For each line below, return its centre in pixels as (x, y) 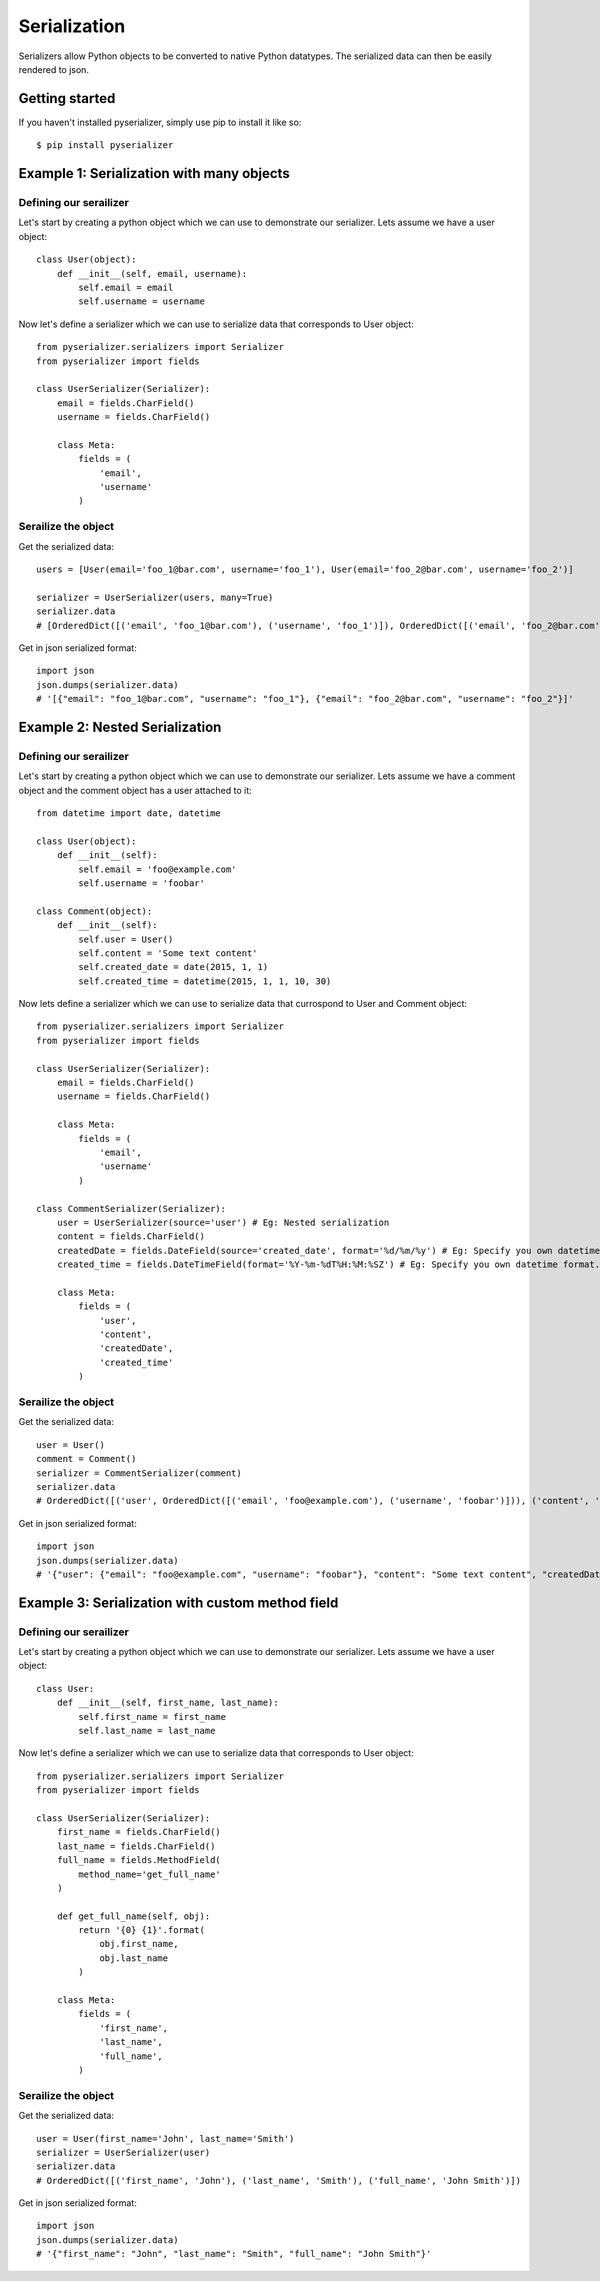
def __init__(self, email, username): (152, 273)
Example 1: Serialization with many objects (154, 173)
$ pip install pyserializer (105, 145)
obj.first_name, (139, 1944)
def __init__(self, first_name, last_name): (167, 1703)
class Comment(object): (94, 911)
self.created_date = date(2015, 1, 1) (173, 967)
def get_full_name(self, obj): (133, 1916)
